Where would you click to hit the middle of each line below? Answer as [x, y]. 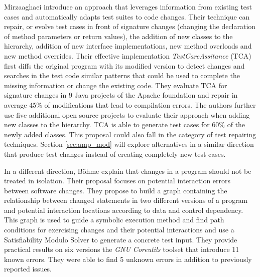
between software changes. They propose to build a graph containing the [116, 190]
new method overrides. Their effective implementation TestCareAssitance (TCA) [128, 55]
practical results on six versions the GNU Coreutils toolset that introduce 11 [122, 249]
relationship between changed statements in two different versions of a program [126, 200]
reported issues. [28, 269]
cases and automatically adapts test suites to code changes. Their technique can [127, 16]
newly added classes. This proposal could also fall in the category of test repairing [130, 134]
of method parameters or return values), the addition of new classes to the [118, 36]
